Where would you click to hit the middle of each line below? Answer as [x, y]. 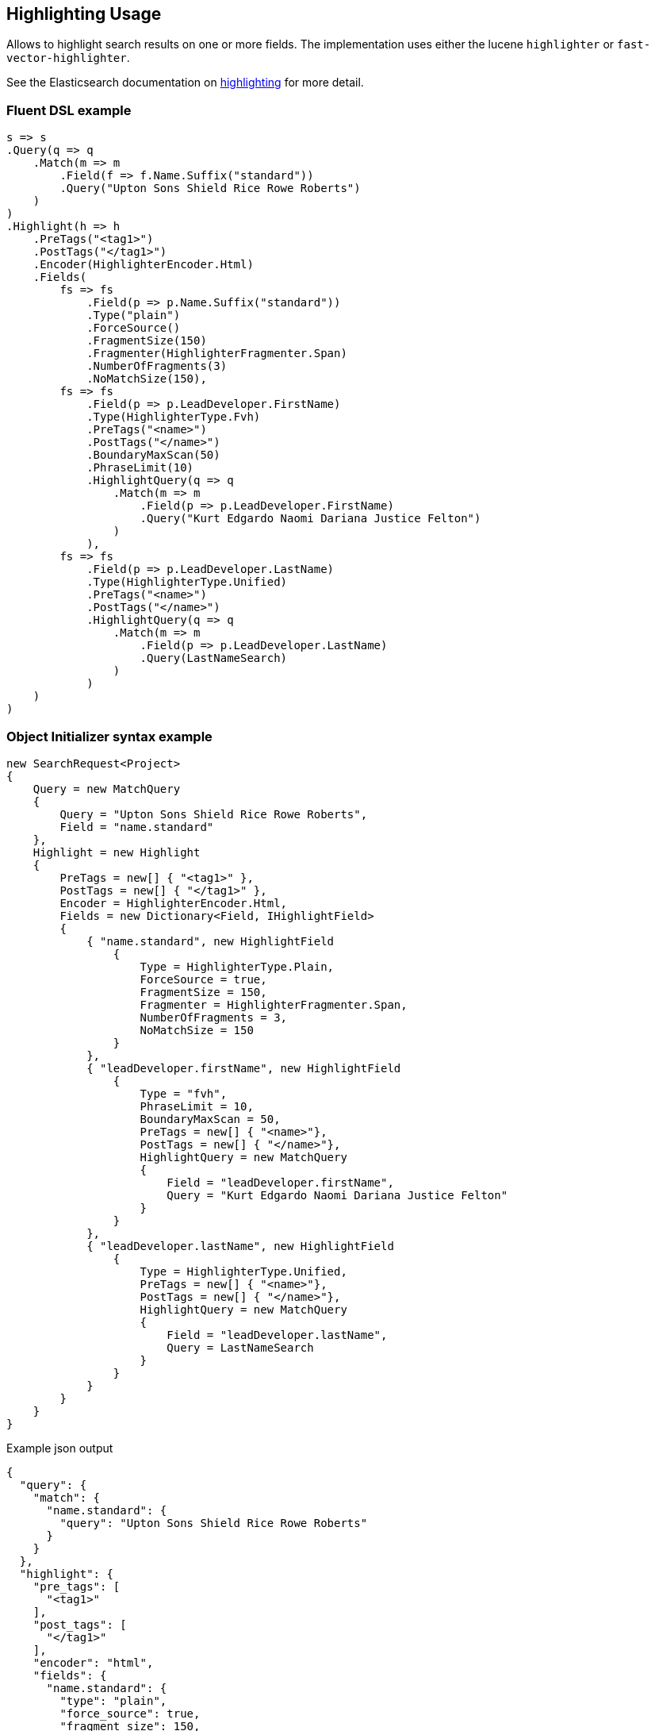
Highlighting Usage [84, 14]
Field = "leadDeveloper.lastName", [277, 1335]
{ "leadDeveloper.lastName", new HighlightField [240, 1246]
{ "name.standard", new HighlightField [211, 941]
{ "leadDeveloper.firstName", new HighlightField [244, 1068]
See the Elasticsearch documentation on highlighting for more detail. [185, 83]
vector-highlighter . [68, 58]
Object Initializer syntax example [109, 736]
